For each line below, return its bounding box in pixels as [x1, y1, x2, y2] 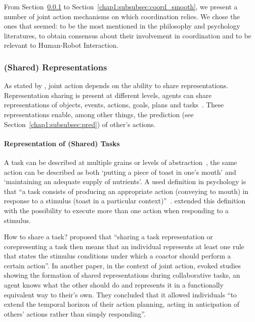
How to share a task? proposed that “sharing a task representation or [4, 231, 213, 242]
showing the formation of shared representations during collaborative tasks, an [4, 270, 240, 280]
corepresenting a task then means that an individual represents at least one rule [4, 241, 245, 251]
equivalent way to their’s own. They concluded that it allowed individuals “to [4, 289, 237, 299]
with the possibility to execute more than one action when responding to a [4, 205, 229, 215]
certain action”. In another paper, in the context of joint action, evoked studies [4, 260, 241, 270]
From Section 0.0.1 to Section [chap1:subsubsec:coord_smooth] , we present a [4, 1, 238, 11]
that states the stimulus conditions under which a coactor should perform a [4, 251, 231, 261]
